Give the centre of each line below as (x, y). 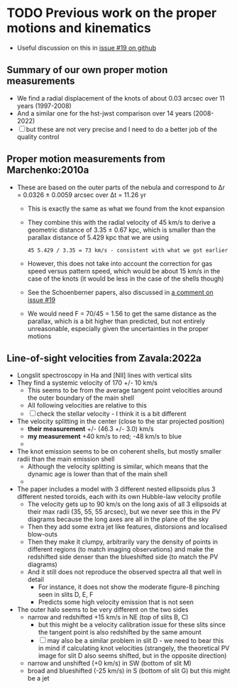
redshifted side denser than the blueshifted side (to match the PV (123, 557)
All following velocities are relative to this (87, 405)
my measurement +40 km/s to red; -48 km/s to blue (105, 437)
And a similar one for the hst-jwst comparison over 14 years (104, 113)
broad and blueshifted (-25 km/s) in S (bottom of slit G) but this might (129, 671)
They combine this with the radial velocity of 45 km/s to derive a (121, 222)
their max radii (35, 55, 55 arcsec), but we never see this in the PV (124, 512)
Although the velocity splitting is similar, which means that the (118, 466)
